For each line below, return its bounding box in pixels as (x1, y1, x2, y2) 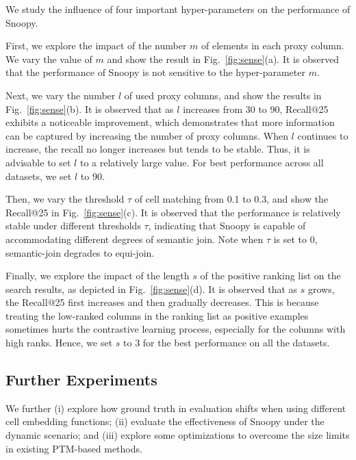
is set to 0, (273, 231, 318, 246)
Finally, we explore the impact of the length (5, 268, 190, 283)
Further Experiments (5, 369, 157, 390)
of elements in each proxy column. (201, 38, 344, 53)
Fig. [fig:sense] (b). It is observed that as (5, 101, 174, 116)
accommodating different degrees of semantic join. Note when (5, 231, 264, 246)
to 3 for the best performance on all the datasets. (123, 335, 330, 350)
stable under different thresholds (5, 218, 141, 233)
